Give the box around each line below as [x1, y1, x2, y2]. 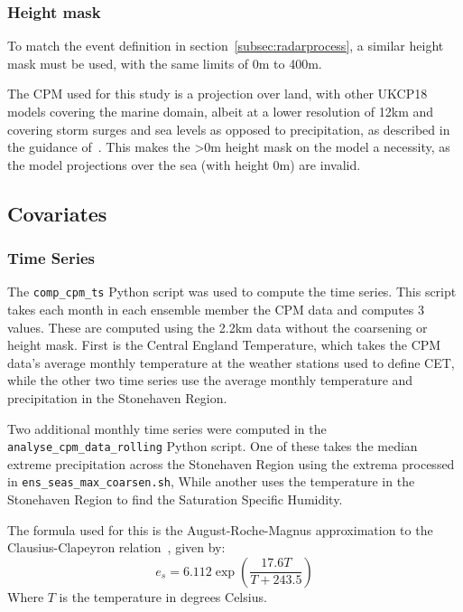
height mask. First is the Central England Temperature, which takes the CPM [7, 335, 441, 354]
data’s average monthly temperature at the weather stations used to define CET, [7, 353, 455, 372]
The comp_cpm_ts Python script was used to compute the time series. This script [7, 282, 457, 301]
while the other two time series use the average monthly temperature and [7, 371, 413, 390]
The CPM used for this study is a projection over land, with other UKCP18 [7, 84, 428, 103]
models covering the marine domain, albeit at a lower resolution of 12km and [7, 102, 434, 120]
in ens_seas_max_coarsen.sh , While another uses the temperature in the [7, 472, 415, 491]
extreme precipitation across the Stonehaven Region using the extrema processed [7, 454, 455, 473]
